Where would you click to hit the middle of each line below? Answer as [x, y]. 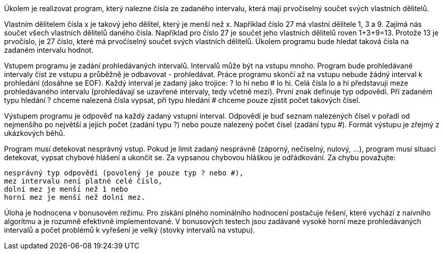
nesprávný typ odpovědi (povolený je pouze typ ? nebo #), [124, 173]
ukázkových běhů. [35, 133]
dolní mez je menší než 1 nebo [66, 189]
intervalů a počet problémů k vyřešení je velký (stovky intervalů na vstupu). [130, 230]
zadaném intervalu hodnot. [49, 50]
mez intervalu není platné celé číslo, [83, 181]
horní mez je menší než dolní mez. [75, 197]
